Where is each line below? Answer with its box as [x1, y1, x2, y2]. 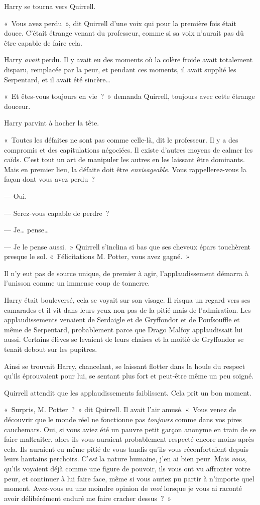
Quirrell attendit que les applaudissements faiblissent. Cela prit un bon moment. [4, 387, 251, 398]
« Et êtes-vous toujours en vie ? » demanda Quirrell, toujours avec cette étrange [4, 91, 255, 101]
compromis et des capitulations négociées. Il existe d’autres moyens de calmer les [4, 144, 253, 155]
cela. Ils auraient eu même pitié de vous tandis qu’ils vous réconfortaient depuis [4, 443, 249, 454]
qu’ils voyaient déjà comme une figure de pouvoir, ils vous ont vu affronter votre [4, 463, 250, 473]
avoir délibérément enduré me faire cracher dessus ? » [4, 492, 172, 503]
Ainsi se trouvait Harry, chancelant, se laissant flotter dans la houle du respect [4, 360, 245, 371]
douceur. [4, 100, 31, 111]
